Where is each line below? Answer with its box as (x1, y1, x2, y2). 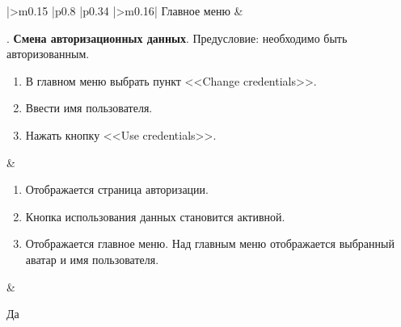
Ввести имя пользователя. (25, 99, 153, 116)
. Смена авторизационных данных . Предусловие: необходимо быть (6, 29, 348, 46)
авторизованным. (6, 45, 90, 62)
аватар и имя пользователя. (25, 250, 159, 267)
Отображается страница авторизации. (25, 181, 209, 198)
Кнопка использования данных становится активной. (25, 208, 285, 224)
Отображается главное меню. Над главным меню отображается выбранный (25, 235, 395, 252)
